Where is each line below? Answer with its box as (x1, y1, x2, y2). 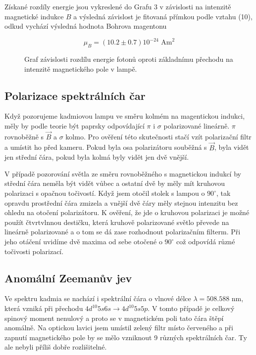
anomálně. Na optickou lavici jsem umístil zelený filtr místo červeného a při (4, 322, 233, 333)
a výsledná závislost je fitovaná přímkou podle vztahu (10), (73, 11, 253, 21)
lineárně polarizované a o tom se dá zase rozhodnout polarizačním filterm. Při (4, 226, 241, 237)
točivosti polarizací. (4, 246, 64, 256)
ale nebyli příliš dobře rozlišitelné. (4, 342, 107, 352)
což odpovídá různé (176, 236, 235, 247)
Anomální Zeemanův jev (4, 270, 132, 285)
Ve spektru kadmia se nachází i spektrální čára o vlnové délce (4, 293, 191, 304)
